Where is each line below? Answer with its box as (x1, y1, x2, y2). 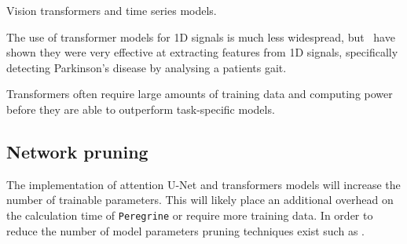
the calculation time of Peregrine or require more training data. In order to (6, 206, 373, 223)
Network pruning (6, 139, 148, 163)
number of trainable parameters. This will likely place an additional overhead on (6, 191, 394, 208)
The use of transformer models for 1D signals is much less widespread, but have (6, 28, 395, 45)
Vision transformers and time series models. (6, 2, 217, 18)
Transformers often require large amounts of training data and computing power (6, 86, 393, 102)
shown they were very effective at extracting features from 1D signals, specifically (6, 44, 398, 60)
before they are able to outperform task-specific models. (6, 100, 275, 117)
